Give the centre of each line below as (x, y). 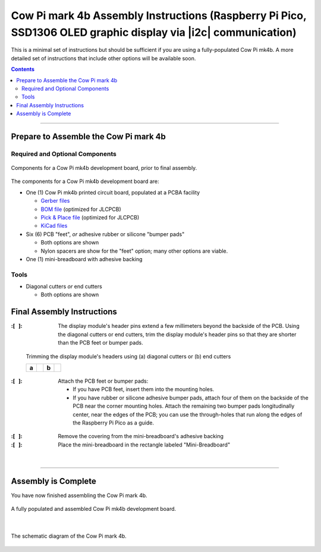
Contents (23, 69)
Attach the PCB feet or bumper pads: (103, 381)
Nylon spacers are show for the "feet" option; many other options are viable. (134, 251)
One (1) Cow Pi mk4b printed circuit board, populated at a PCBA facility (113, 192)
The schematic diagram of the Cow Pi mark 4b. (69, 536)
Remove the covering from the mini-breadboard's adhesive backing (141, 436)
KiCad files (54, 226)
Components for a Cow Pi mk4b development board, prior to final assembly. (104, 168)
